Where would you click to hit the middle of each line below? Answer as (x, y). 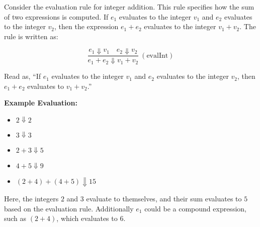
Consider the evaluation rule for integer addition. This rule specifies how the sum (129, 7)
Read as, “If (22, 76)
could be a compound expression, (195, 208)
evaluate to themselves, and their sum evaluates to (164, 199)
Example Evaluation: (41, 103)
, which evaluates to (87, 218)
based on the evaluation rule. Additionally (69, 208)
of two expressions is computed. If (56, 16)
